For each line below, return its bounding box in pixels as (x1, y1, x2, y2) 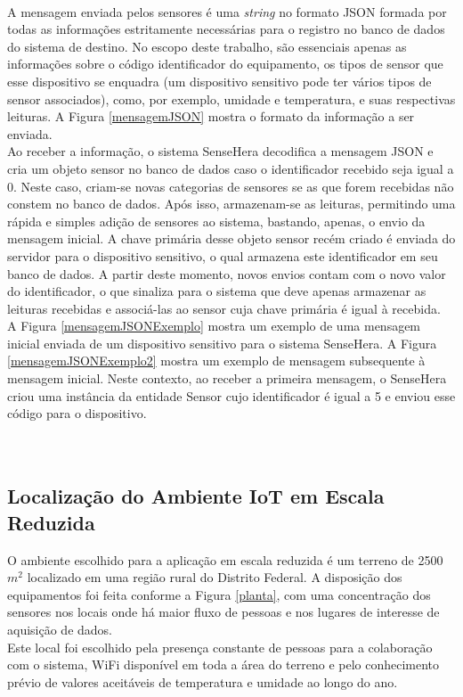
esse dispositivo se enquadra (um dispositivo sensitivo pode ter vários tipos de (7, 71, 432, 90)
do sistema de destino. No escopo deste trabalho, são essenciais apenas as (7, 37, 407, 55)
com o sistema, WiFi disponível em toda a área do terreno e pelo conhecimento (7, 655, 440, 674)
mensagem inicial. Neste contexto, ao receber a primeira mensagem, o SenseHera (7, 369, 447, 388)
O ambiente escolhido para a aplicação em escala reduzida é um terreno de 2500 (7, 550, 443, 569)
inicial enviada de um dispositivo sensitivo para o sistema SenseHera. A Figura (7, 333, 437, 352)
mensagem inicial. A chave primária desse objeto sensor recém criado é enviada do (7, 229, 456, 248)
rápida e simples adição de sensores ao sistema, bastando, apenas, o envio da (7, 211, 426, 230)
